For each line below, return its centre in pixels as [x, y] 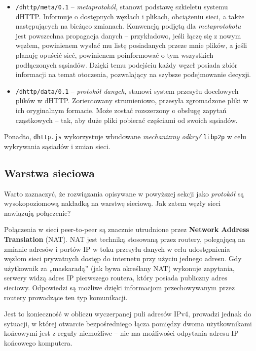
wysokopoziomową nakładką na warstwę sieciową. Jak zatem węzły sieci [112, 203]
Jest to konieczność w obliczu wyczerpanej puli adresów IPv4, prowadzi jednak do [128, 314]
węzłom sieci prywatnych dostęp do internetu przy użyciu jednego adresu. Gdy [123, 258]
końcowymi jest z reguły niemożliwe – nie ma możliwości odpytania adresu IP [121, 333]
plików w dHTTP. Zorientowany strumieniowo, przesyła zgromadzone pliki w [132, 100]
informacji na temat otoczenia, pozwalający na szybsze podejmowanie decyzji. [133, 74]
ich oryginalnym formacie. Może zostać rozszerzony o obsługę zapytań [121, 110]
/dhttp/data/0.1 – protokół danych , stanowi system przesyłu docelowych [127, 91]
